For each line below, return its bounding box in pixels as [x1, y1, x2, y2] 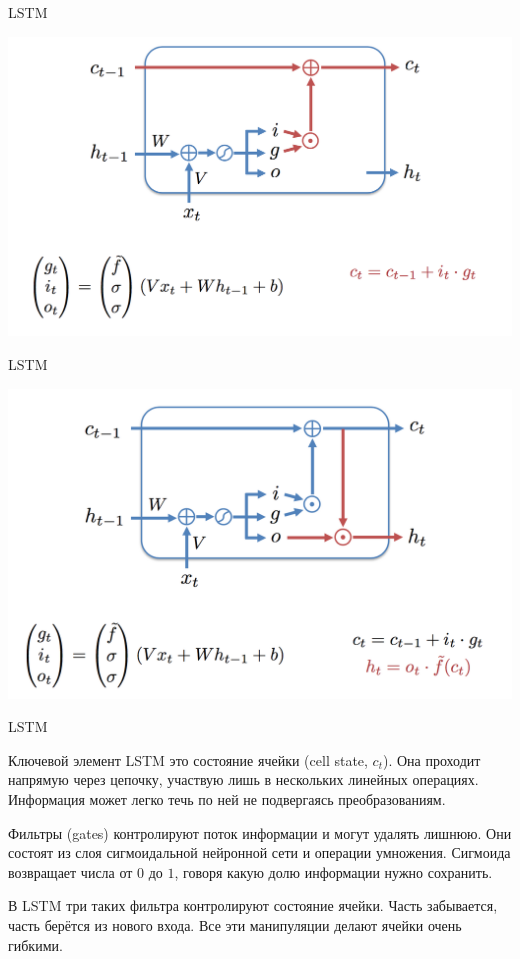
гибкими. [8, 934, 63, 955]
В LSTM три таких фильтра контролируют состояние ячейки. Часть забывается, [8, 895, 498, 916]
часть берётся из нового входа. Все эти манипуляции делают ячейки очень [8, 914, 462, 935]
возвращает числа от [8, 861, 133, 882]
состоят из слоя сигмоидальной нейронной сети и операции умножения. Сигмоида [8, 842, 511, 863]
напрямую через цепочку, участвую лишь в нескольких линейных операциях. [8, 769, 479, 790]
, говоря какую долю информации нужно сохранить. [174, 861, 493, 882]
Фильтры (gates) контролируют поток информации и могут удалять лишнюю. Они [8, 822, 512, 843]
